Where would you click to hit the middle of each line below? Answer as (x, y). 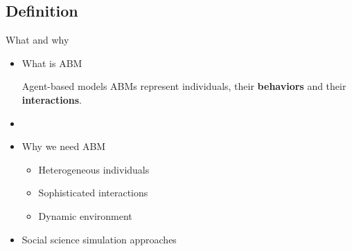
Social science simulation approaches (99, 239)
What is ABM (52, 63)
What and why (37, 40)
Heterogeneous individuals (94, 169)
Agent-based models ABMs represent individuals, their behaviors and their (184, 86)
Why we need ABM (64, 146)
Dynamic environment (85, 215)
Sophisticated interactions (93, 193)
